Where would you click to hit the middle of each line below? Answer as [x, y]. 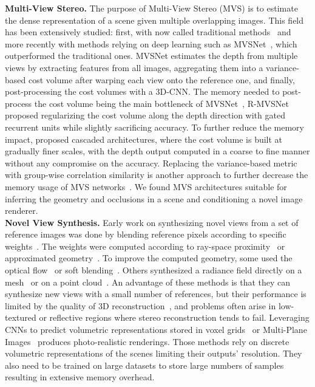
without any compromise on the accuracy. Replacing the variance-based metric [151, 163]
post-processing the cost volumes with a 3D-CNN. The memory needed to [142, 91]
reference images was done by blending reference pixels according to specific [146, 234]
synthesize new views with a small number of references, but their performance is [156, 294]
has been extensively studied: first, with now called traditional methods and [148, 32]
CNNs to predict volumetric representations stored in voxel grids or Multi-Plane [156, 330]
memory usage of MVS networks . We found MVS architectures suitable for [146, 186]
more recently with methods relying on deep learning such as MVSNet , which [151, 43]
